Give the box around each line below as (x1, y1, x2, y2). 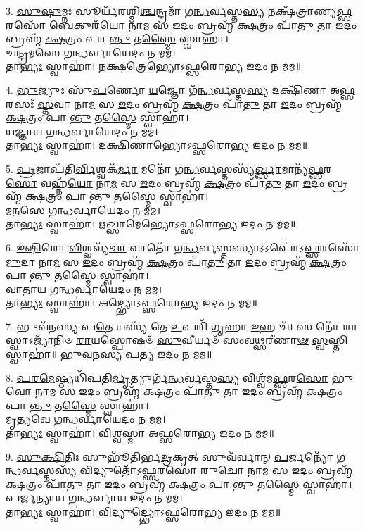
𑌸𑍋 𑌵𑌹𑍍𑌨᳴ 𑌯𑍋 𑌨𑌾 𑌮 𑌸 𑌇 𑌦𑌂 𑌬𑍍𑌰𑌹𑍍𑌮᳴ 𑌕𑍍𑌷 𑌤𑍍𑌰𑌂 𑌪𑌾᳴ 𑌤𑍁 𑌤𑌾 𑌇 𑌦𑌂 (6, 175, 325, 189)
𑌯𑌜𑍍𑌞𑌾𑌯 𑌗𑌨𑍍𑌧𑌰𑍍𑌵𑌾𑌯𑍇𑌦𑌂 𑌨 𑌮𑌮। (6, 123, 158, 138)
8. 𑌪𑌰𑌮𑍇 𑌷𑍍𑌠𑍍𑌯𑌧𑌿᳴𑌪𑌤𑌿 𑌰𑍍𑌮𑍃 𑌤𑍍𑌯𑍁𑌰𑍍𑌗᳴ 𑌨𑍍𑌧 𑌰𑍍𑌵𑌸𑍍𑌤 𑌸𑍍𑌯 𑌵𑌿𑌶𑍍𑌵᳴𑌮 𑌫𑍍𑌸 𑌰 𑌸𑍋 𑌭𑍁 (6, 370, 354, 385)
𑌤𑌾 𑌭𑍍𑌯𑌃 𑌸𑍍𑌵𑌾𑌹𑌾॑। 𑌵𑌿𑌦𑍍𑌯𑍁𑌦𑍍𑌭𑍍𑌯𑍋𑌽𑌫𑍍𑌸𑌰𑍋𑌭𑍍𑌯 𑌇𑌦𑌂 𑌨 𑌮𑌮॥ (6, 504, 281, 518)
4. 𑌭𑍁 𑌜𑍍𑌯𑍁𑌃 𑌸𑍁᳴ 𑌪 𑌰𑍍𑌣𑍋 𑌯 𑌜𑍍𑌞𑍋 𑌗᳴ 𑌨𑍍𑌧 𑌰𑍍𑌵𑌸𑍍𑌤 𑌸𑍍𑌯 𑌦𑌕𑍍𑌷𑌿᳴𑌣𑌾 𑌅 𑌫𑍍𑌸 (6, 82, 355, 96)
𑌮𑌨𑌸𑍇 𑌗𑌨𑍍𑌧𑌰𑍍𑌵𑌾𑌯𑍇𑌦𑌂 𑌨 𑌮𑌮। (6, 202, 161, 217)
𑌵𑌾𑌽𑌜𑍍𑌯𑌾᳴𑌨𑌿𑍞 (6, 332, 73, 347)
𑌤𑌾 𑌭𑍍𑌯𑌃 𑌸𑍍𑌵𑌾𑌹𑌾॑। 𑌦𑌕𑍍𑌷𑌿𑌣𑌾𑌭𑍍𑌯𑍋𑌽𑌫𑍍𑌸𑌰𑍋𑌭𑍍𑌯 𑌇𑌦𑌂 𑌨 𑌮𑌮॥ (6, 137, 308, 152)
